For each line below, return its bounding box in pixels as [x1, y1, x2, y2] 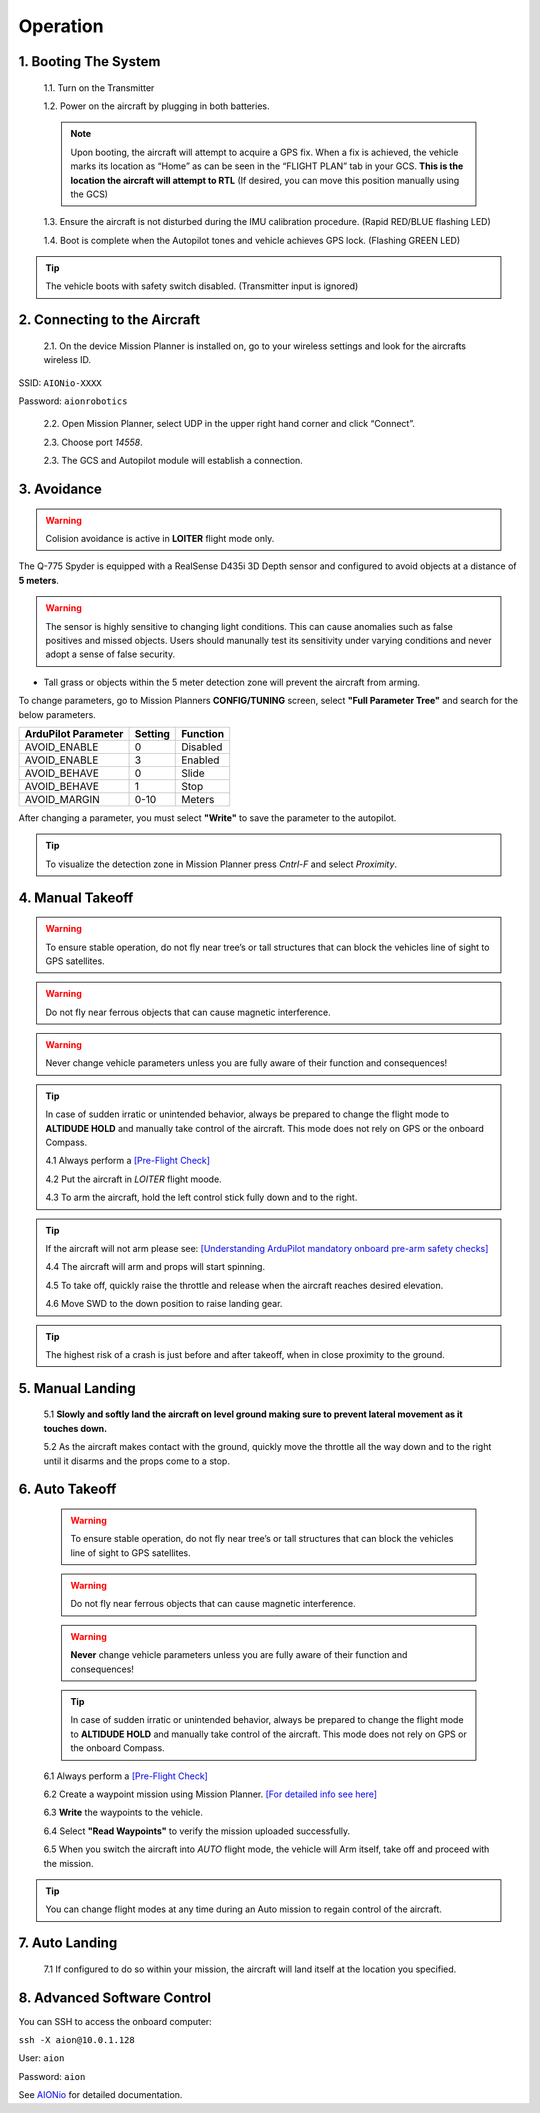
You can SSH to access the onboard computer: [18, 2015, 212, 2027]
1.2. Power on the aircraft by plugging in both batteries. [43, 100, 270, 112]
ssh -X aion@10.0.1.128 [18, 2035, 135, 2046]
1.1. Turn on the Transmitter [43, 81, 155, 94]
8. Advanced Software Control [18, 1989, 212, 2006]
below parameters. [18, 708, 97, 720]
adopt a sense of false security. [45, 648, 176, 660]
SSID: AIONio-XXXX [18, 376, 102, 389]
